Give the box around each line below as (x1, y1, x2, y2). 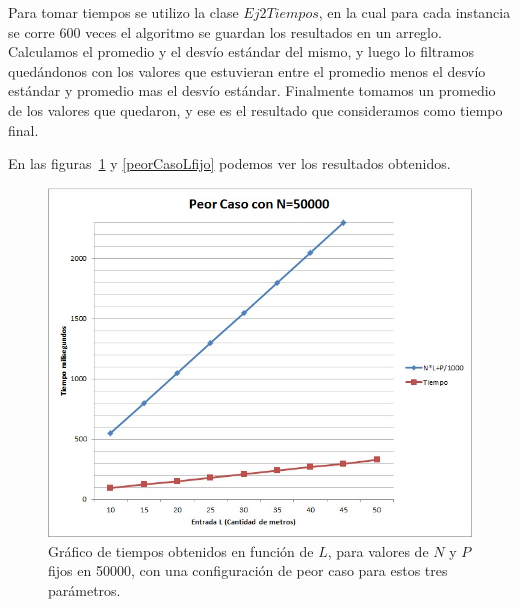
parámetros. (48, 579, 121, 600)
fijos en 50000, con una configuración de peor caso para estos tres (48, 560, 448, 581)
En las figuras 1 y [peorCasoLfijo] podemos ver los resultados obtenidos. (8, 153, 451, 174)
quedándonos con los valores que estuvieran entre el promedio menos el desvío (8, 60, 486, 81)
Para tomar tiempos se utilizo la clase (8, 2, 239, 22)
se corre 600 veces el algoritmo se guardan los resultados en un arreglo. (8, 21, 442, 42)
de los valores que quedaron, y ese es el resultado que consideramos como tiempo (8, 99, 503, 120)
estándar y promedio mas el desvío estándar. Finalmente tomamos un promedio (8, 80, 496, 101)
